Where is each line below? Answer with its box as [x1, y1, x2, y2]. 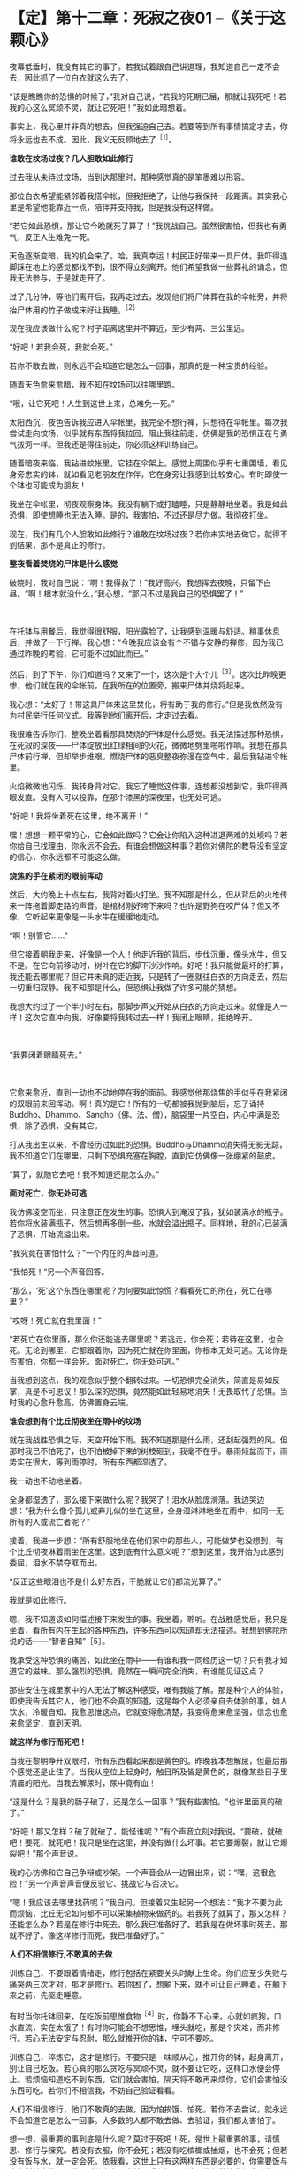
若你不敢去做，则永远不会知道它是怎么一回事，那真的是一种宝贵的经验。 [9, 360, 272, 372]
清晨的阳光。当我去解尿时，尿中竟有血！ [9, 1777, 156, 1788]
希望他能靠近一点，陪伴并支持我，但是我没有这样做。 [24, 201, 218, 212]
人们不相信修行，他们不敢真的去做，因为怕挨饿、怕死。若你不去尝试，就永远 [9, 2104, 288, 2114]
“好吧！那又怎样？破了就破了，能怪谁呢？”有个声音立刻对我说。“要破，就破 [9, 1826, 283, 1836]
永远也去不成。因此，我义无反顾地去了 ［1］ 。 [16, 132, 177, 144]
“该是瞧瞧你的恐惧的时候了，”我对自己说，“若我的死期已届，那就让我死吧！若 [9, 90, 287, 102]
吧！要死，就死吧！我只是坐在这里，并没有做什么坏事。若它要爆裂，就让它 [9, 1837, 280, 1848]
